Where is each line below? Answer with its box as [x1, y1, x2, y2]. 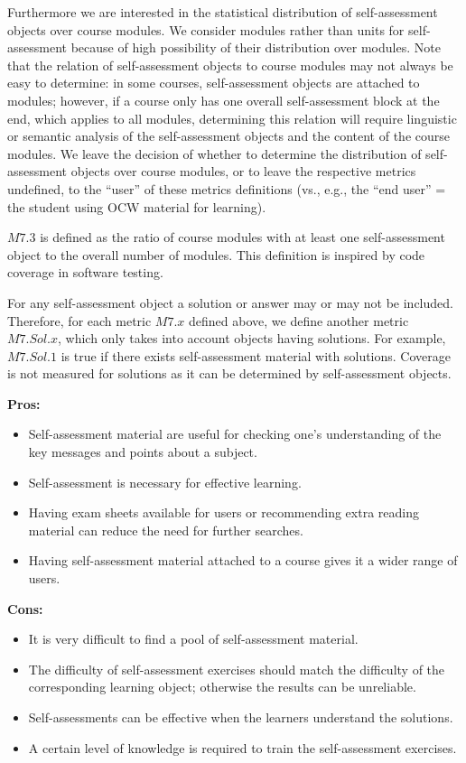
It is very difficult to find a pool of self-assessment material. [28, 629, 359, 648]
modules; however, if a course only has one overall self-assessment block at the [7, 90, 440, 109]
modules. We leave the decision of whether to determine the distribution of [7, 144, 422, 163]
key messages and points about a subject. [28, 442, 257, 461]
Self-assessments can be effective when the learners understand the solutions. [28, 708, 453, 726]
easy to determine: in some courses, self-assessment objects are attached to [7, 73, 420, 92]
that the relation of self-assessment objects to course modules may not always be [7, 55, 453, 74]
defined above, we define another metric [189, 311, 409, 330]
